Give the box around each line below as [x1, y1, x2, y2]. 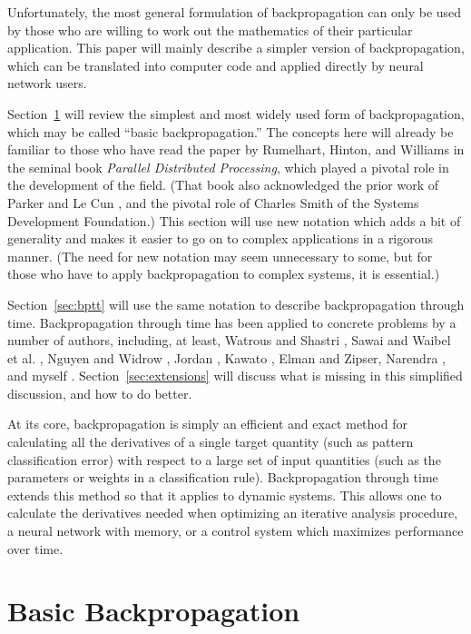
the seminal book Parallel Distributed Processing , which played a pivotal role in [7, 157, 449, 176]
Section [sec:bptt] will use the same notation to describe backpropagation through [7, 294, 465, 313]
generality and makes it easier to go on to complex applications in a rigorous [7, 229, 434, 248]
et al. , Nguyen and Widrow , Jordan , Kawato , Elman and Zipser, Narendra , [7, 348, 446, 367]
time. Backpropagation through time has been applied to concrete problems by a [7, 312, 456, 332]
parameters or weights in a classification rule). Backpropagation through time [7, 468, 438, 487]
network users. [7, 74, 87, 93]
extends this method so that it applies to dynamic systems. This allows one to [7, 485, 442, 504]
